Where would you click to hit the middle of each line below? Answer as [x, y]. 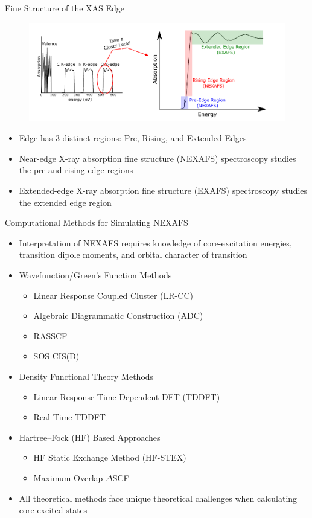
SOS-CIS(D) [56, 356]
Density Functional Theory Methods [86, 376]
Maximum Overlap [68, 477]
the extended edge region [65, 202]
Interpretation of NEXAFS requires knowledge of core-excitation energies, [155, 242]
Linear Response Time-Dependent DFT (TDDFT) [127, 396]
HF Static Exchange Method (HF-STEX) [110, 457]
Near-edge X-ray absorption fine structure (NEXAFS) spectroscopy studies [158, 158]
